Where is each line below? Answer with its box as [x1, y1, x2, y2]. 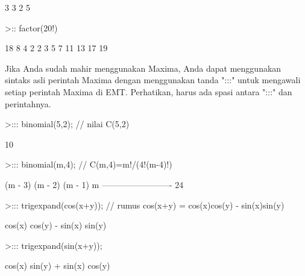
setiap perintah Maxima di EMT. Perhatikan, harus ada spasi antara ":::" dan [5, 85, 292, 98]
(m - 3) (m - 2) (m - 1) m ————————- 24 [5, 178, 184, 190]
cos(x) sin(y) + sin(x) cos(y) [5, 259, 110, 272]
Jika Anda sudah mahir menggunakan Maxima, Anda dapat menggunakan [5, 61, 281, 74]
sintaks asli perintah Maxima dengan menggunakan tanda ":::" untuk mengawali [5, 74, 301, 86]
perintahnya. [5, 97, 51, 110]
